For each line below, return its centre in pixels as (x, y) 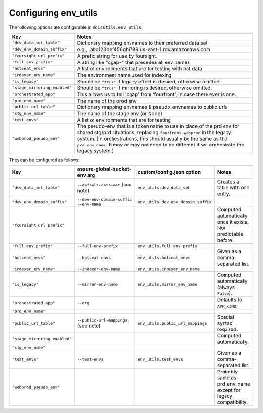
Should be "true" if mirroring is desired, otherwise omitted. (145, 88)
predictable (230, 234)
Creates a (228, 182)
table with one (233, 188)
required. (227, 330)
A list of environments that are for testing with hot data (140, 68)
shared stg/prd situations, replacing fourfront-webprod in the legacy (154, 132)
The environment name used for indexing (124, 75)
